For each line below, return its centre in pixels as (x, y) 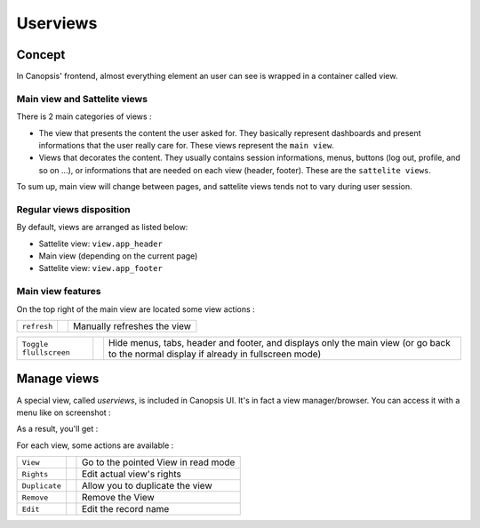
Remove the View (118, 498)
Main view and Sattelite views (82, 99)
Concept (41, 55)
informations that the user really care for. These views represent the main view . (187, 145)
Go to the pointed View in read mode (158, 462)
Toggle (35, 344)
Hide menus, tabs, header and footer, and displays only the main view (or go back (279, 343)
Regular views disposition (73, 209)
